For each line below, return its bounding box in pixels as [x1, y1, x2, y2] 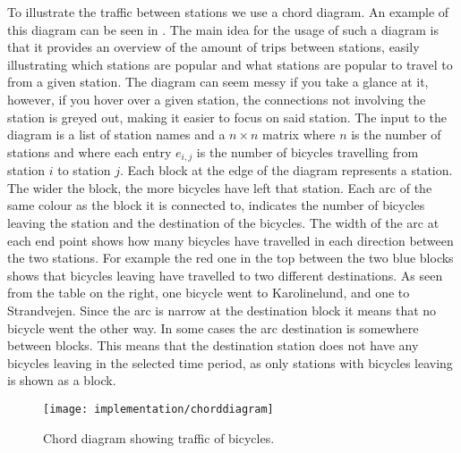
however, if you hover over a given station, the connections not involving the [7, 89, 426, 108]
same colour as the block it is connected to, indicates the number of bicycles [7, 196, 425, 214]
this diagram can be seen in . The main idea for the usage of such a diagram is [7, 20, 439, 38]
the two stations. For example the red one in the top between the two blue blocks [7, 248, 454, 267]
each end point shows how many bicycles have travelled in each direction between [7, 231, 454, 249]
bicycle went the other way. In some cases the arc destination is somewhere [7, 318, 419, 337]
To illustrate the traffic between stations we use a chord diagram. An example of [7, 3, 449, 21]
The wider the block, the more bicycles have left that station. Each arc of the [7, 178, 432, 197]
